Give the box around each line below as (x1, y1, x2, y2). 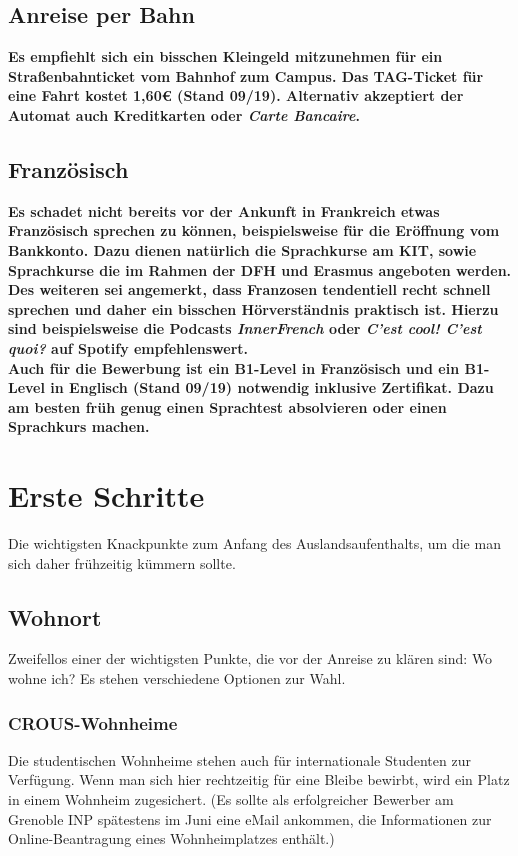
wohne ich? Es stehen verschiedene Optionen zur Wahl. (8, 668, 346, 689)
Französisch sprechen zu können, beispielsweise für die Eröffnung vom (8, 220, 500, 241)
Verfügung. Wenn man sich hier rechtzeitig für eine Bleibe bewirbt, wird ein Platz (8, 769, 510, 790)
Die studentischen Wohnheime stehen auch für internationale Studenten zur (8, 749, 471, 770)
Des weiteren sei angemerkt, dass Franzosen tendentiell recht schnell (8, 279, 491, 300)
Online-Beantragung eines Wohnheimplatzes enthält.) (8, 828, 335, 849)
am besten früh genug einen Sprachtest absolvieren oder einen (8, 396, 447, 417)
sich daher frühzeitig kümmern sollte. (8, 552, 236, 573)
